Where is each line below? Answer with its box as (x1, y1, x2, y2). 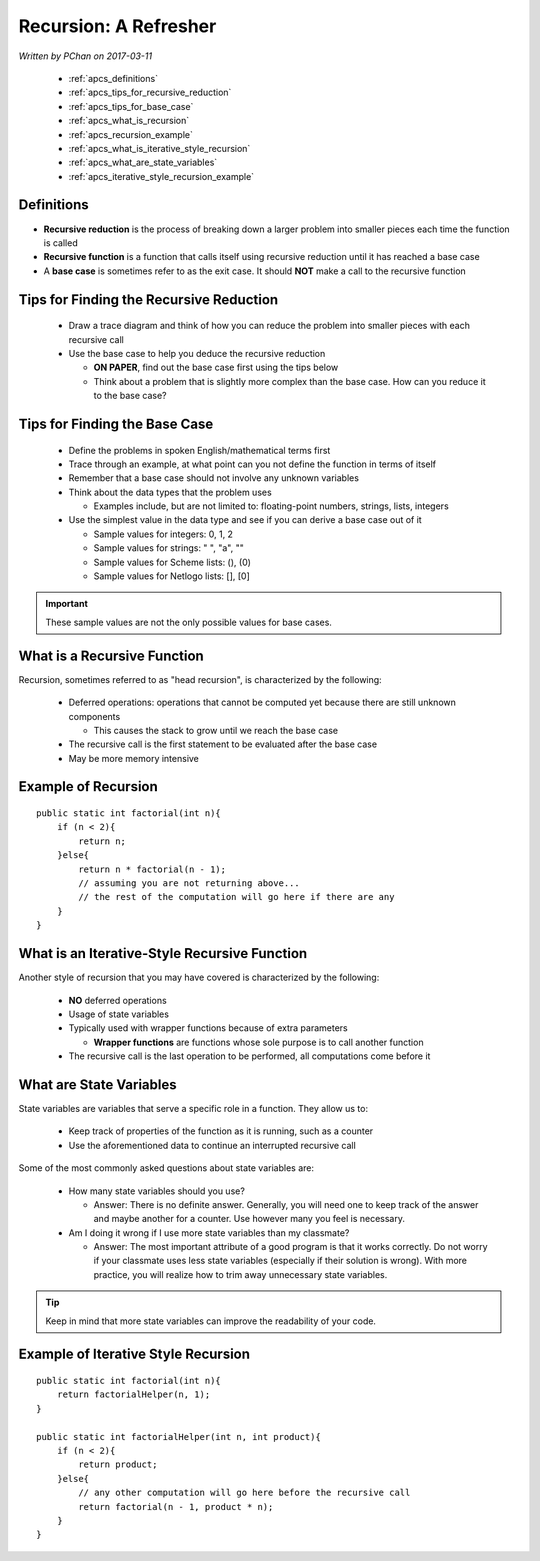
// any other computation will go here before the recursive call (78, 1487, 411, 1499)
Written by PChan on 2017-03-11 (18, 50, 153, 62)
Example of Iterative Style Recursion (18, 1346, 250, 1363)
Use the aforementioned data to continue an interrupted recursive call (68, 1139, 357, 1151)
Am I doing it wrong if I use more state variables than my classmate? (68, 1226, 350, 1239)
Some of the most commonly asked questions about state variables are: (18, 1162, 315, 1174)
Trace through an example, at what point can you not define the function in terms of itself (68, 458, 437, 470)
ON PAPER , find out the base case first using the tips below (93, 361, 339, 374)
